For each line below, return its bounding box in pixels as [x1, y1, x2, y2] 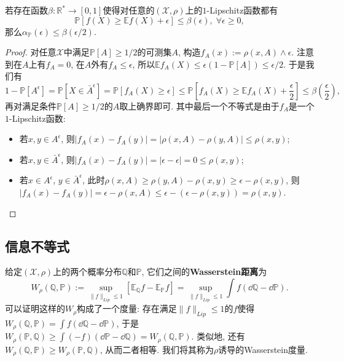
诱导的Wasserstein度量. [218, 343, 308, 355]
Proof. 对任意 [5, 46, 57, 58]
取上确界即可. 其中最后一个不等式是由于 [119, 99, 279, 112]
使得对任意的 [103, 4, 155, 16]
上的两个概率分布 [53, 265, 122, 278]
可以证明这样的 [5, 302, 65, 315]
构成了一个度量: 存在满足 [77, 302, 177, 315]
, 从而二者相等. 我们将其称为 [100, 343, 214, 355]
